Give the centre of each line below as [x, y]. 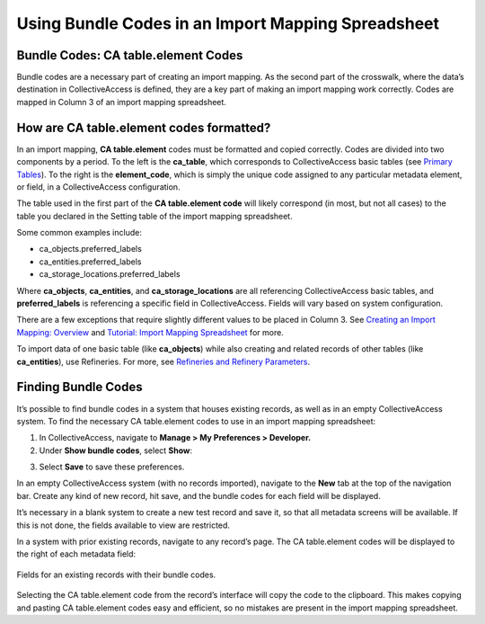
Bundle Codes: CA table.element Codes [130, 55]
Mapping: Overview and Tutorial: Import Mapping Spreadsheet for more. [150, 332]
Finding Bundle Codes [79, 387]
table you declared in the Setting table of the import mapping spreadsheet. [154, 216]
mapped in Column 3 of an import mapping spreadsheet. [121, 102]
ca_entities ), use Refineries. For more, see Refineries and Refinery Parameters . [163, 361]
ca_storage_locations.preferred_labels [110, 274]
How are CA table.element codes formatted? [144, 127]
